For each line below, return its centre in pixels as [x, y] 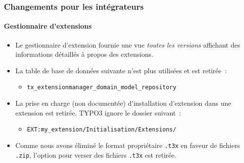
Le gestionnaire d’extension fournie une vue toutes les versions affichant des [128, 44]
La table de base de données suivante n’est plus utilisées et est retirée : [121, 70]
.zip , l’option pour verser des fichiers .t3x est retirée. [96, 155]
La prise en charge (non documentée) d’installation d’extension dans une [123, 103]
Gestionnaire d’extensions [48, 26]
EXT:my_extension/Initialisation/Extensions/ [102, 130]
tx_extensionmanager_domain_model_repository [102, 88]
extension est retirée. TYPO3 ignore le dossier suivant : [98, 112]
